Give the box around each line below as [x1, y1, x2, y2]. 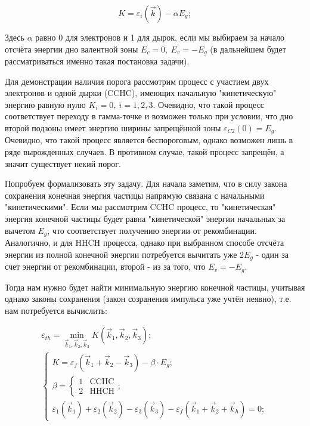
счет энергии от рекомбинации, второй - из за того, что [5, 260, 206, 273]
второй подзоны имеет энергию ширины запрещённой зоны [5, 122, 221, 134]
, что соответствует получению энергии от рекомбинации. [47, 224, 257, 236]
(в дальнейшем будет [210, 42, 286, 55]
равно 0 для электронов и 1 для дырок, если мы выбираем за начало [35, 31, 284, 43]
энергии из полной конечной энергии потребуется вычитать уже [5, 248, 237, 260]
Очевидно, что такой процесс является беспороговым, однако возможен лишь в [5, 134, 293, 146]
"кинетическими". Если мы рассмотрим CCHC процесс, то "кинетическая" [5, 200, 276, 213]
